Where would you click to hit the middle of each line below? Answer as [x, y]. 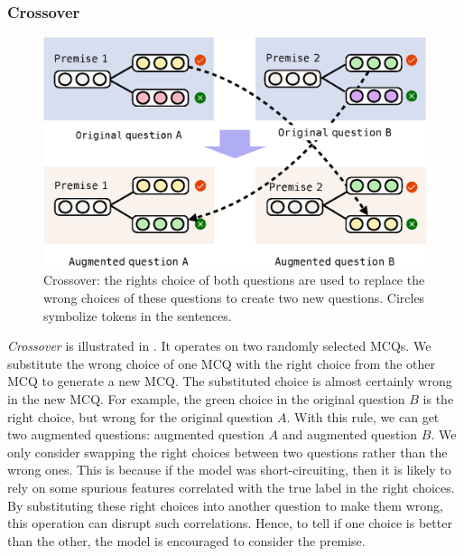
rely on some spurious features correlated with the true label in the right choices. [231, 487]
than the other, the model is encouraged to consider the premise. [186, 540]
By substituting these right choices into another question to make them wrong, [225, 505]
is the [438, 399]
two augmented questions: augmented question [136, 434]
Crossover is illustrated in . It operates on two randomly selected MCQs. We [219, 346]
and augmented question [350, 434]
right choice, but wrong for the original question [140, 416]
